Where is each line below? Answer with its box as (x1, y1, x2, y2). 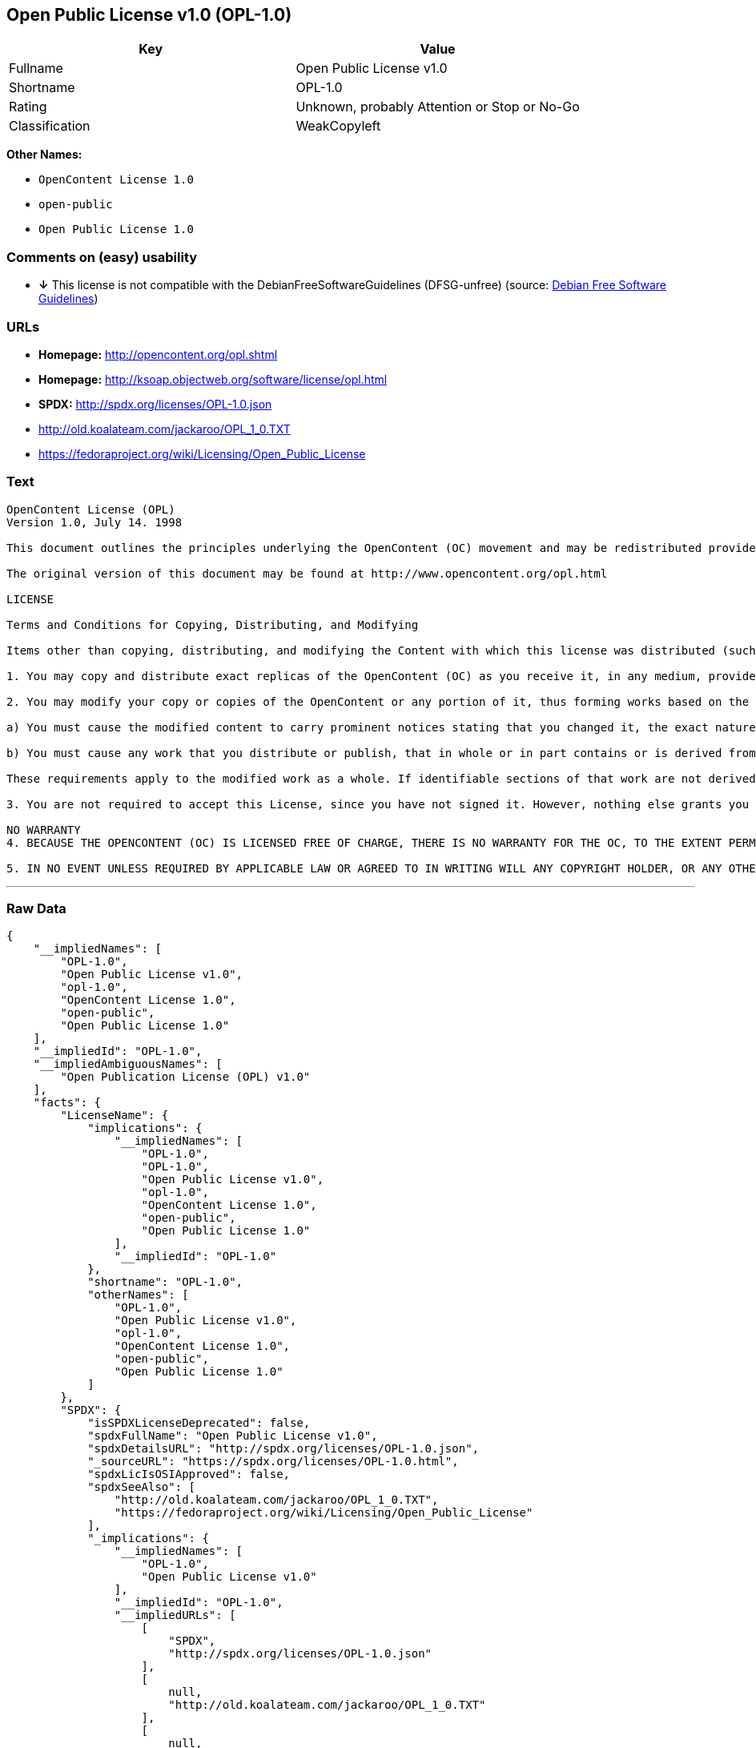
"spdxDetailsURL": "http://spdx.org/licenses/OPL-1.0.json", (87, 1442, 480, 1456)
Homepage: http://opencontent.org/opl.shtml (38, 347, 278, 361)
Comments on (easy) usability (6, 248, 198, 265)
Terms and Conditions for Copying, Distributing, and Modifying (6, 618, 419, 631)
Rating (9, 99, 47, 115)
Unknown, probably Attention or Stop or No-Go (296, 99, 580, 115)
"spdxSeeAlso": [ (87, 1480, 196, 1494)
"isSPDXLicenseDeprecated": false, (87, 1416, 311, 1430)
